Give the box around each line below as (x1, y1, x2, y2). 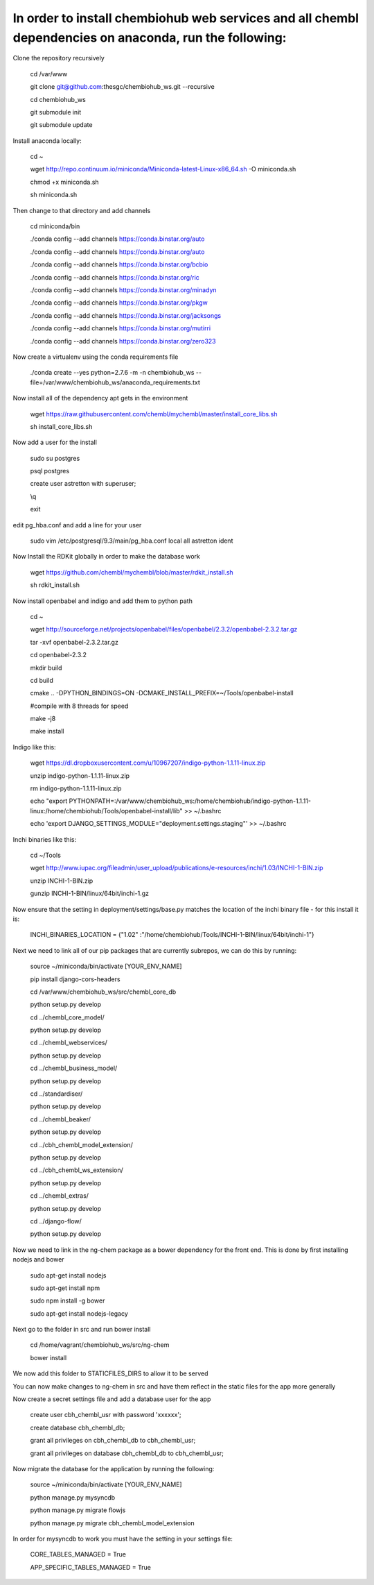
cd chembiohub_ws (30, 95, 86, 103)
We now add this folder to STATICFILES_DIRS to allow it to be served (12, 1369, 208, 1378)
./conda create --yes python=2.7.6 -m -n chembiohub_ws (30, 368, 195, 377)
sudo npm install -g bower (30, 1296, 105, 1305)
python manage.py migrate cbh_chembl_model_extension (30, 1518, 195, 1527)
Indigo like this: (12, 743, 56, 751)
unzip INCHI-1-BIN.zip (30, 876, 93, 885)
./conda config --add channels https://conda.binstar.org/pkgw (30, 298, 208, 307)
